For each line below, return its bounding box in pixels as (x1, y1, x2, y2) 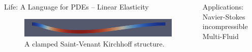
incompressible (202, 21, 248, 31)
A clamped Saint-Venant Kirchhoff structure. (24, 38, 165, 48)
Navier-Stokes (202, 11, 245, 21)
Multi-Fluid (202, 30, 239, 41)
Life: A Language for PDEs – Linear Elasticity (4, 1, 149, 11)
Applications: (202, 1, 244, 11)
